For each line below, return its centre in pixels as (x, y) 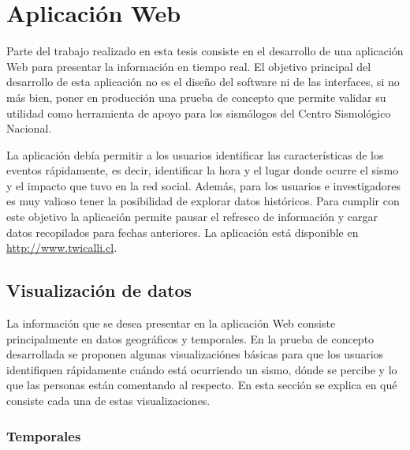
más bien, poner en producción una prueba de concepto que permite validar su (196, 97)
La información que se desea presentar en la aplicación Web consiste (171, 323)
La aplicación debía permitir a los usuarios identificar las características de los (195, 154)
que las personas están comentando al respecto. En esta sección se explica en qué (202, 385)
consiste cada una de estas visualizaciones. (108, 401)
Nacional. (29, 128)
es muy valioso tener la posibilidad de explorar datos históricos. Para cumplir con (203, 201)
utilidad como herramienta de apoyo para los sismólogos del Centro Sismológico (199, 112)
